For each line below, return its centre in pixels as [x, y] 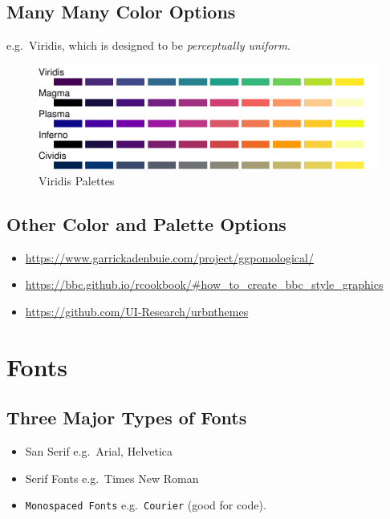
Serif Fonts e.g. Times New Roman [112, 478]
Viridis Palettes [77, 180]
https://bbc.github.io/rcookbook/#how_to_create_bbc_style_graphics [204, 284]
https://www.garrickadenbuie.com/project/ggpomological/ [169, 257]
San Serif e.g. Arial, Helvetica [99, 451]
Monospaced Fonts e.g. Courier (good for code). [146, 505]
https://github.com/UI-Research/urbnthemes [137, 311]
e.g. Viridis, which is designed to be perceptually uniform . [148, 45]
